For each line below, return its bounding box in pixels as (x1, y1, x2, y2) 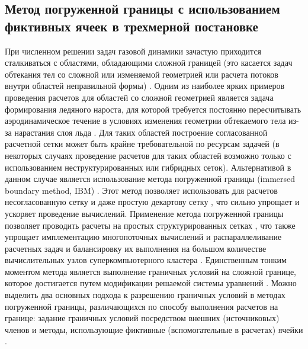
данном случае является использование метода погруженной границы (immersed (5, 172, 296, 185)
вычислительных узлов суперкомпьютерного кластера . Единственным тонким (5, 254, 287, 266)
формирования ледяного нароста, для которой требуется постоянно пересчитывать (5, 103, 301, 115)
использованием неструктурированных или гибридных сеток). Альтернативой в (5, 161, 291, 173)
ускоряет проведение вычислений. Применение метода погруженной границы (5, 207, 284, 219)
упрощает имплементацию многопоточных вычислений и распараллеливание (5, 230, 282, 243)
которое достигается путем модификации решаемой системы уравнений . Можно (5, 277, 297, 289)
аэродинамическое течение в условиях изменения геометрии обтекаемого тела (5, 114, 286, 127)
